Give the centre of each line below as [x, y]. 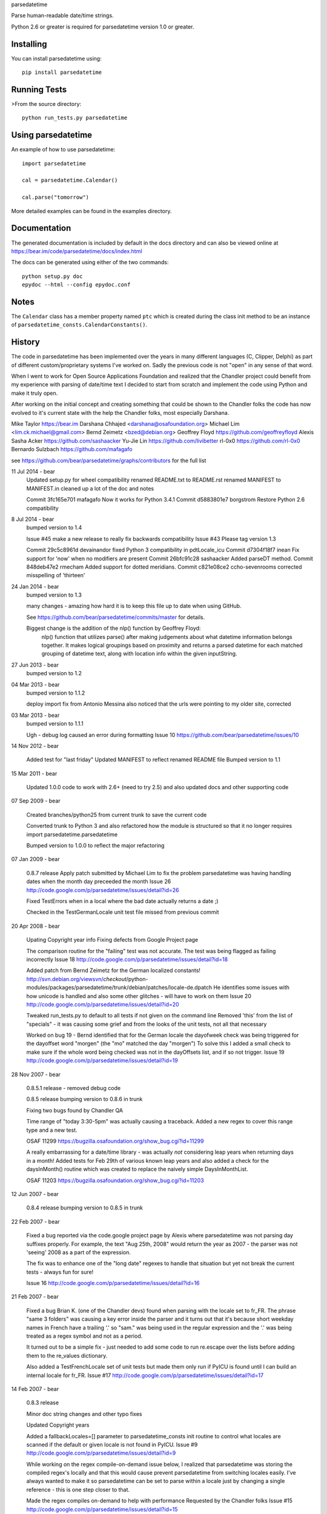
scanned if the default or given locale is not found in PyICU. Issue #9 [112, 1444]
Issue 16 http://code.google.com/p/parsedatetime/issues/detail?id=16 [113, 1283]
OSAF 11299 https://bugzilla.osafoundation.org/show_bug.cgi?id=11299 [115, 1141]
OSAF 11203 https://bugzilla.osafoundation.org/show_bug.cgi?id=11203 [115, 1180]
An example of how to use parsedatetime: [63, 150]
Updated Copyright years [58, 1425]
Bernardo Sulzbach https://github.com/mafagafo [72, 449]
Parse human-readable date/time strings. [63, 16]
